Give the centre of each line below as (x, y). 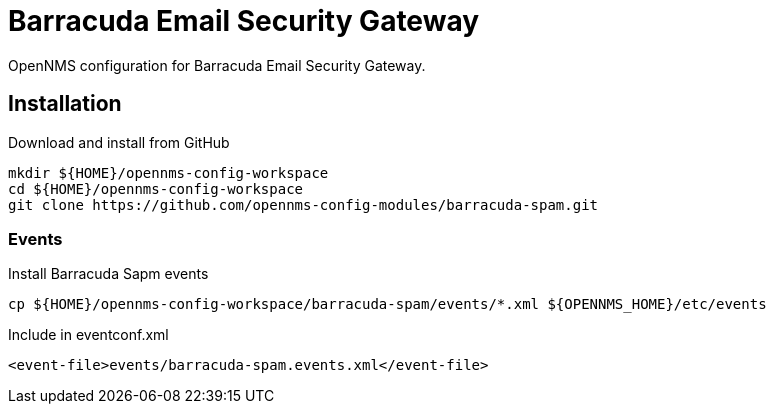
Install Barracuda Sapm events (108, 274)
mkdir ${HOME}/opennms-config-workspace (168, 172)
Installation (65, 104)
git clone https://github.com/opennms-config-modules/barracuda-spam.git (303, 204)
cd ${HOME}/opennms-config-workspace (156, 188)
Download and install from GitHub (119, 142)
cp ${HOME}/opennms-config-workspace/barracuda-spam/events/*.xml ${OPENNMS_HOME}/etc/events (387, 304)
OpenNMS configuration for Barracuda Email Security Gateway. (217, 65)
